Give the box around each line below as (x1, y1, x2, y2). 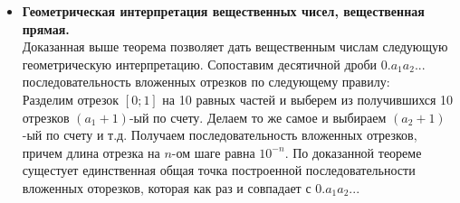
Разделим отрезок (22, 89, 120, 108)
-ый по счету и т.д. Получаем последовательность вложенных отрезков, (22, 125, 417, 144)
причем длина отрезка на (22, 143, 160, 161)
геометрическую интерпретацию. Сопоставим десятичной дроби (22, 54, 378, 73)
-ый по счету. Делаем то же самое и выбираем (129, 107, 387, 126)
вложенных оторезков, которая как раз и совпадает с (22, 178, 311, 197)
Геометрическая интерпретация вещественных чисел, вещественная (22, 2, 425, 20)
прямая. (22, 19, 70, 38)
